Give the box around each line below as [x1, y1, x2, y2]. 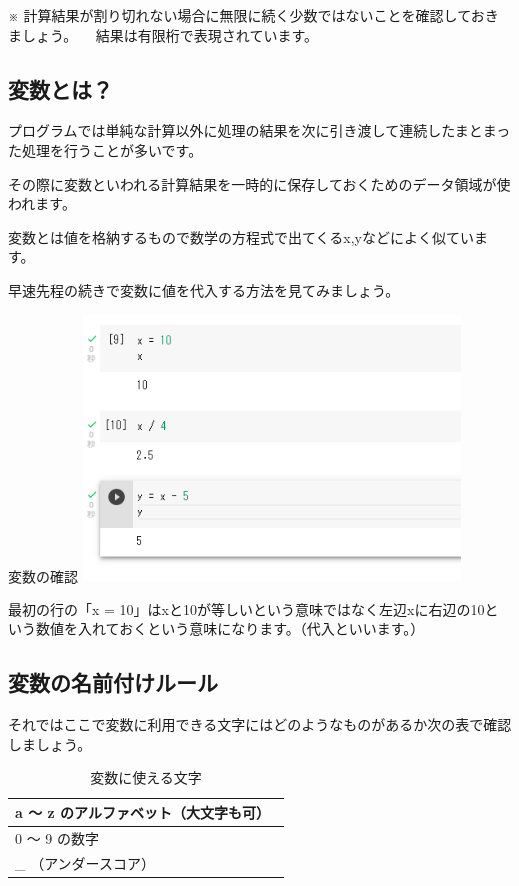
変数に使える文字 [90, 767, 202, 788]
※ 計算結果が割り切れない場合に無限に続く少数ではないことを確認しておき [8, 5, 499, 25]
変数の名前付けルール [8, 667, 218, 698]
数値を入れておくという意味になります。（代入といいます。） [35, 618, 425, 639]
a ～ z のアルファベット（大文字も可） [15, 801, 263, 822]
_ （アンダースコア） [15, 852, 155, 873]
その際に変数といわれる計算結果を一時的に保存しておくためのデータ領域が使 [8, 173, 511, 194]
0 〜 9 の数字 [15, 827, 99, 848]
